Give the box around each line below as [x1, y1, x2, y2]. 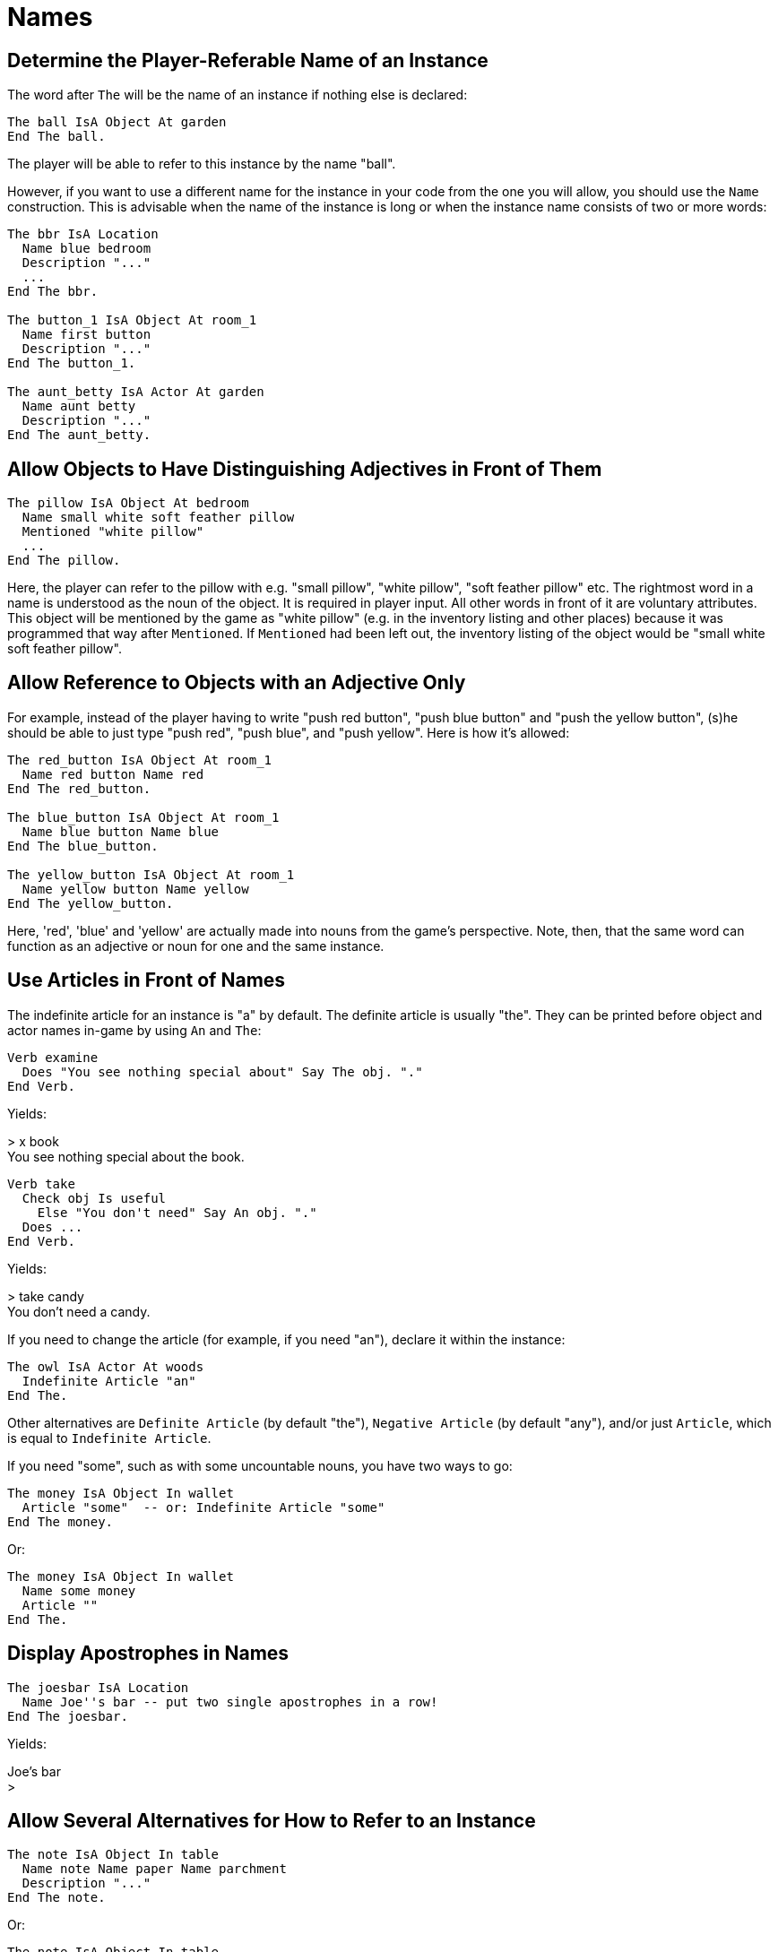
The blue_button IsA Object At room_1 [7, 809, 280, 825]
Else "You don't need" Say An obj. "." [37, 1205, 317, 1220]
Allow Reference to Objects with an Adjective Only [7, 671, 466, 695]
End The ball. [7, 129, 106, 144]
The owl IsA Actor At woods [7, 1359, 204, 1374]
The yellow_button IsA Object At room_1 [7, 867, 295, 882]
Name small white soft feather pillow [22, 510, 295, 525]
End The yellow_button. [7, 895, 174, 911]
